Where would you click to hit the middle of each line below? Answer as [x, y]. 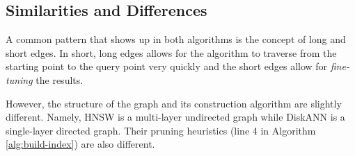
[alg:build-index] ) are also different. [80, 144]
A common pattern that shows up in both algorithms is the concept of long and [176, 39]
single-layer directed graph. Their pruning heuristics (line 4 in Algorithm [161, 130]
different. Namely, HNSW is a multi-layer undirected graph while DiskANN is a [175, 117]
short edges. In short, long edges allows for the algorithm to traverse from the [171, 52]
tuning [19, 79]
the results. [60, 79]
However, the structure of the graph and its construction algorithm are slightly [174, 103]
